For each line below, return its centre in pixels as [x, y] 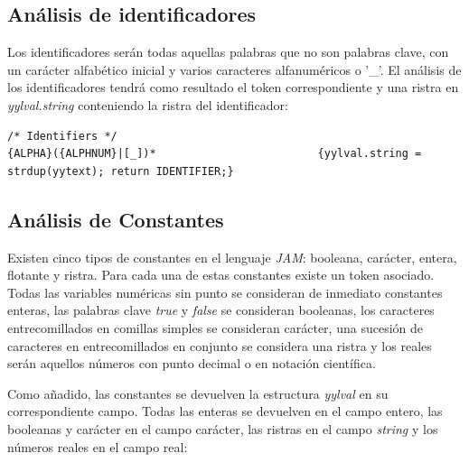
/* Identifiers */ [62, 136]
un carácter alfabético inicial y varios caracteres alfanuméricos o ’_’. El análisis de [234, 69]
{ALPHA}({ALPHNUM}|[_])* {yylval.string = [215, 154]
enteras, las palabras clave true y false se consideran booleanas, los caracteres [221, 310]
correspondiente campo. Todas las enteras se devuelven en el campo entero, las [225, 411]
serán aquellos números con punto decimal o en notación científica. [192, 363]
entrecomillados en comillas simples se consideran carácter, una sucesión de [215, 327]
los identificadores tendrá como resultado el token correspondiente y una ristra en [233, 87]
